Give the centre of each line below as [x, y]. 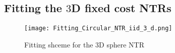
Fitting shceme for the [59, 44]
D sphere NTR [122, 44]
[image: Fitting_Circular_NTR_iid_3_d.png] [98, 29]
